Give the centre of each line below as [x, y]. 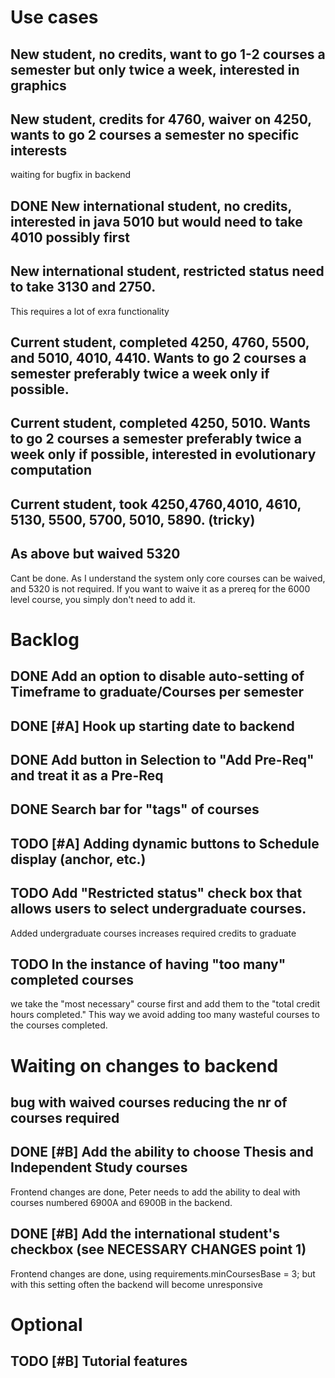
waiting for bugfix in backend [70, 175]
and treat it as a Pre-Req [87, 775]
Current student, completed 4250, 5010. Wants [160, 423]
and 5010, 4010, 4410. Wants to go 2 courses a [158, 357]
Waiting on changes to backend [144, 1065]
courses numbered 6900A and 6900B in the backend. [121, 1202]
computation [51, 470]
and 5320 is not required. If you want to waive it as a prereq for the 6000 [160, 588]
